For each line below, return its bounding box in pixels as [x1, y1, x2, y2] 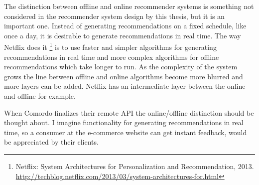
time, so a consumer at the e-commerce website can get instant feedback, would [4, 127, 247, 137]
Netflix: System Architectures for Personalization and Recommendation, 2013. [15, 161, 254, 171]
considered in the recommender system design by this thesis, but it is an [4, 10, 225, 21]
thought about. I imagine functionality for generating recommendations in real [4, 117, 244, 128]
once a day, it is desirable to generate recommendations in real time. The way [4, 30, 241, 40]
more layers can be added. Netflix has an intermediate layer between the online [4, 81, 246, 91]
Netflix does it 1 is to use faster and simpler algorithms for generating [4, 40, 217, 52]
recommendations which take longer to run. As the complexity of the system [4, 61, 238, 72]
